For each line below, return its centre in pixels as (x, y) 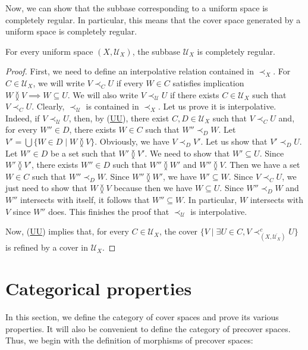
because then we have (153, 188)
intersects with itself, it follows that (85, 199)
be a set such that (83, 153)
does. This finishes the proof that (109, 211)
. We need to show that (187, 153)
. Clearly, (48, 106)
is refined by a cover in (47, 247)
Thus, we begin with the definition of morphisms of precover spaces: (129, 340)
